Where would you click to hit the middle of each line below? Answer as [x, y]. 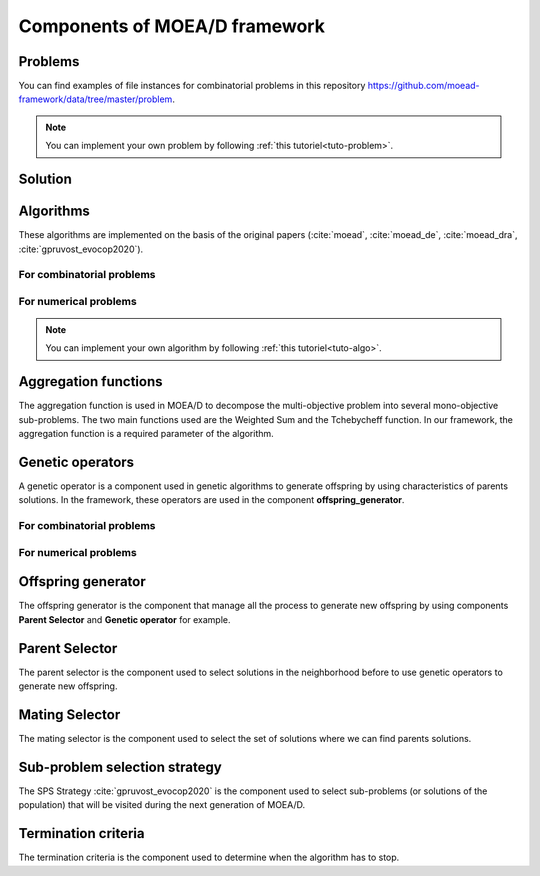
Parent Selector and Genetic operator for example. [124, 619]
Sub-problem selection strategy [120, 766]
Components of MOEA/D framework [171, 26]
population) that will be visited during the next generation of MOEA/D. [162, 805]
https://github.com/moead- [423, 86]
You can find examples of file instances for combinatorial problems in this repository [192, 86]
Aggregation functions [91, 381]
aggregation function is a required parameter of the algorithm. [146, 434]
